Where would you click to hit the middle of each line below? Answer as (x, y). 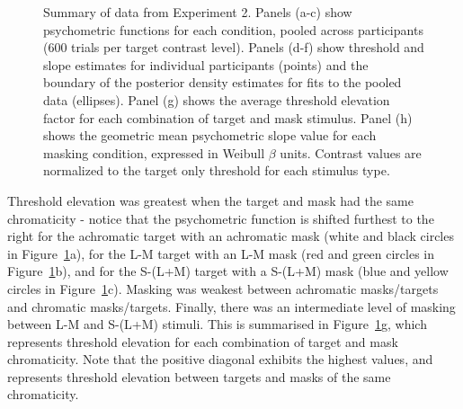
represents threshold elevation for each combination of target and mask (203, 341)
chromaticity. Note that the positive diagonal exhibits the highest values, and (220, 359)
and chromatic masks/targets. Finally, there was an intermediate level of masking (231, 306)
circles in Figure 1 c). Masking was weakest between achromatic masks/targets (223, 288)
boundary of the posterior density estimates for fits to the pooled (223, 82)
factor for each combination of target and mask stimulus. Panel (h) (228, 117)
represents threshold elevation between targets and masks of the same (199, 376)
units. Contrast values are (351, 152)
